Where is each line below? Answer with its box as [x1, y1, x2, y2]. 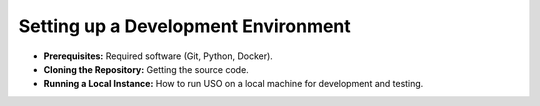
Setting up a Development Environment [18, 15, 352, 37]
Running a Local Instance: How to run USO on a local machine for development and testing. [43, 78, 424, 90]
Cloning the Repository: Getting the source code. [43, 63, 249, 75]
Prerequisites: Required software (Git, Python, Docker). [43, 50, 274, 62]
